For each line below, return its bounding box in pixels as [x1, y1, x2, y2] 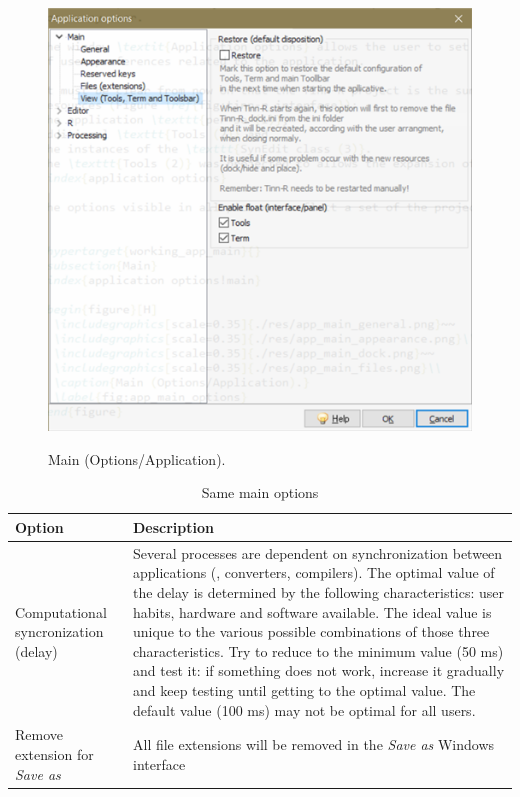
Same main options [201, 482, 319, 503]
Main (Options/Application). [48, 448, 226, 469]
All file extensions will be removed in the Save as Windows [133, 734, 495, 755]
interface [133, 753, 186, 774]
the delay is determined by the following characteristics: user [133, 581, 505, 602]
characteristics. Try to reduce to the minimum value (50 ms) [133, 640, 504, 661]
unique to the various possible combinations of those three [133, 621, 490, 642]
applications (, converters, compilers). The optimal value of [133, 562, 495, 583]
